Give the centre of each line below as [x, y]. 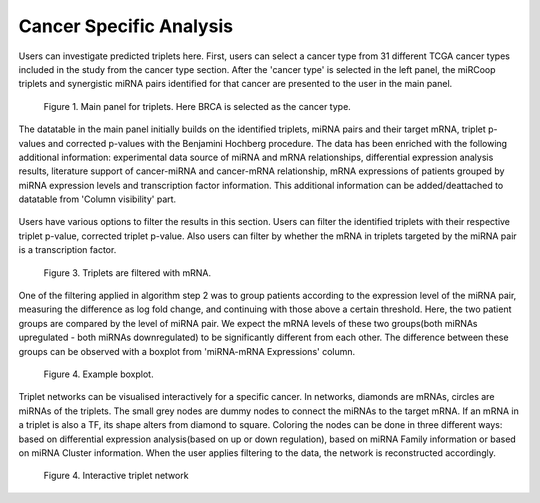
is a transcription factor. [67, 250]
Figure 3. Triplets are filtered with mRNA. [127, 272]
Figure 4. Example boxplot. [98, 374]
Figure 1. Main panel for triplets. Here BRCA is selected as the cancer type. [197, 106]
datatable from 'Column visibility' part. [97, 199]
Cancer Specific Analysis [126, 26]
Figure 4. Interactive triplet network [116, 476]
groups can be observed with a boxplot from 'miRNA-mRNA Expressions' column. [187, 351]
